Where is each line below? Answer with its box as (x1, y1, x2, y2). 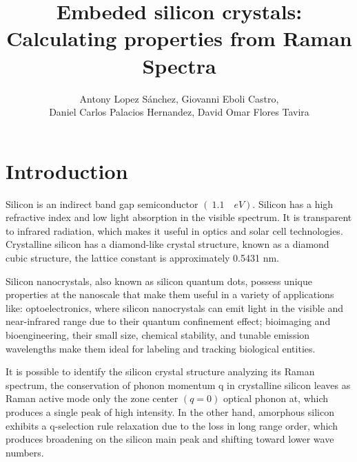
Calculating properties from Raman (6, 24, 352, 52)
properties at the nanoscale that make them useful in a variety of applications (6, 287, 334, 302)
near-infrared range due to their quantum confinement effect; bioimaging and (6, 314, 331, 328)
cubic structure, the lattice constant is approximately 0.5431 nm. (6, 251, 280, 264)
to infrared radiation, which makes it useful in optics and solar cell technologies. (6, 223, 343, 238)
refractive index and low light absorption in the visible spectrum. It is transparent (6, 210, 352, 224)
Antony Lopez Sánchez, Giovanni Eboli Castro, (79, 91, 279, 105)
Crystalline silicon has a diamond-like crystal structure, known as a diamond (6, 237, 329, 251)
